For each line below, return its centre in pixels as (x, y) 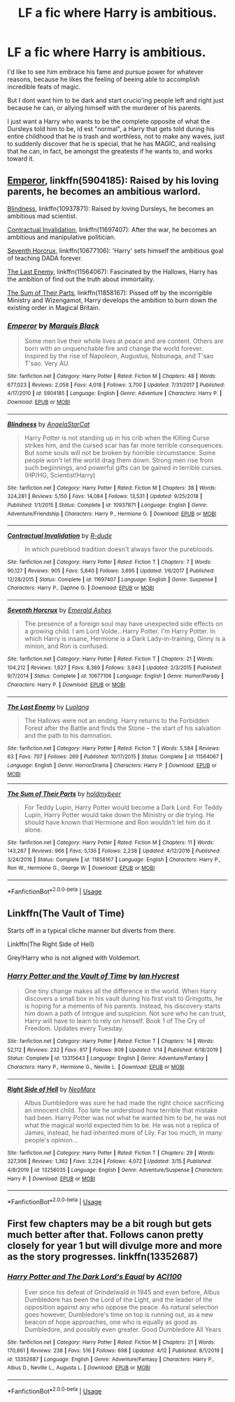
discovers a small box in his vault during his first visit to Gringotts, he (123, 998)
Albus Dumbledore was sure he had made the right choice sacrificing (124, 1103)
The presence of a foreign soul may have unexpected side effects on (124, 624)
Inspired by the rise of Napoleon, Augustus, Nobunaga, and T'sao (119, 356)
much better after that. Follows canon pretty (106, 1235)
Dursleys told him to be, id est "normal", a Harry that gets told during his (111, 128)
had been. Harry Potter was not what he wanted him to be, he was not (125, 1117)
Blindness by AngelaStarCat (49, 424)
